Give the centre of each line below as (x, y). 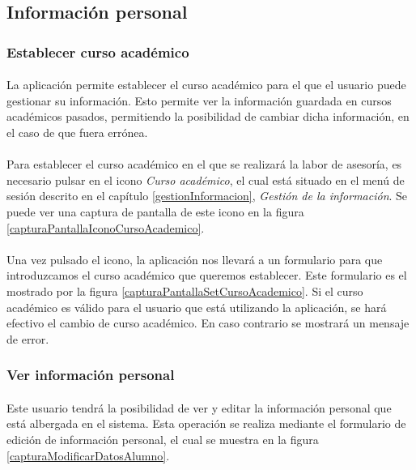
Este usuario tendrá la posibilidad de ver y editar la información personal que (199, 407)
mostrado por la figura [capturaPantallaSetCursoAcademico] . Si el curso (185, 291)
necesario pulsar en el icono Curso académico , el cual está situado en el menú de (206, 179)
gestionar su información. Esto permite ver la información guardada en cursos (199, 100)
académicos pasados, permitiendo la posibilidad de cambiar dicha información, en (208, 116)
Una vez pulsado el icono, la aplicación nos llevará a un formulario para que (195, 259)
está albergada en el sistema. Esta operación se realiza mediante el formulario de (206, 423)
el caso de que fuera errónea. (77, 132)
